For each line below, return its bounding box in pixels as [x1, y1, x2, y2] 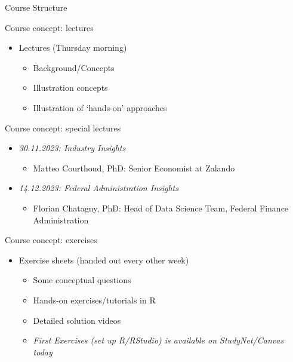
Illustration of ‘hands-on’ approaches [33, 101, 167, 113]
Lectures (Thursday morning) [18, 41, 127, 54]
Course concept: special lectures [5, 121, 121, 134]
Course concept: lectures [5, 21, 94, 33]
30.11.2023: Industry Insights [18, 142, 126, 154]
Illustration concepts [33, 81, 108, 94]
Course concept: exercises [5, 234, 97, 246]
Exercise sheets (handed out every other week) [18, 253, 189, 266]
